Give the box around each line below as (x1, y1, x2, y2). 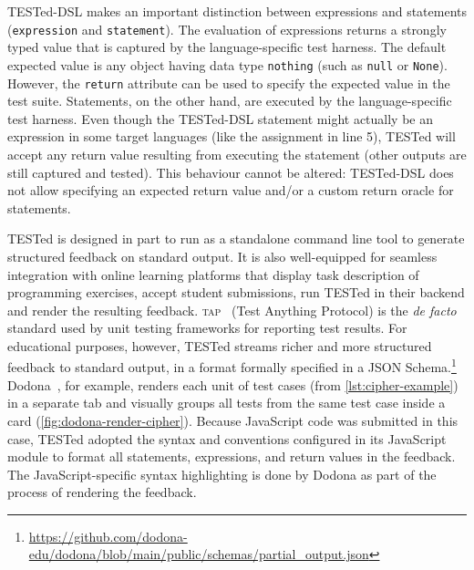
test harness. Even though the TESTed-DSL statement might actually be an (7, 109, 434, 128)
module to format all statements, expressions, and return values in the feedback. (7, 447, 456, 466)
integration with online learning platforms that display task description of (7, 264, 419, 284)
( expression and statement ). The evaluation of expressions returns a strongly (7, 19, 447, 38)
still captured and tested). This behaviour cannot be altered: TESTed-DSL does (7, 162, 454, 181)
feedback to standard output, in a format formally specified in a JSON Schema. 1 (7, 355, 457, 377)
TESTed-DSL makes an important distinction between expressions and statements (7, 2, 468, 20)
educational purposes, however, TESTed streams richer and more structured (7, 336, 432, 355)
